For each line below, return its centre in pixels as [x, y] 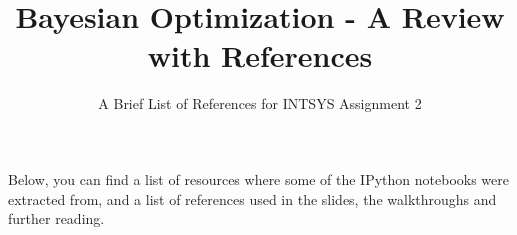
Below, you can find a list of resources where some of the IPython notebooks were [258, 178]
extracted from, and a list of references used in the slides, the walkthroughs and [252, 198]
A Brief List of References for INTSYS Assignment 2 [260, 103]
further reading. [56, 218]
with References [260, 55]
